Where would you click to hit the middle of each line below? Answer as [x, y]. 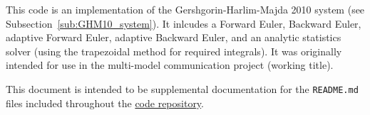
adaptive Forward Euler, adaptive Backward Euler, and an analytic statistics [174, 37]
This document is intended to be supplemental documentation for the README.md [182, 88]
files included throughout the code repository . [105, 103]
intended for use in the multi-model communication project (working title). [170, 65]
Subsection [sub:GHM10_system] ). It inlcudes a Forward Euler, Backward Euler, [184, 23]
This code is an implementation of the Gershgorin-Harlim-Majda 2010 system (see [185, 9]
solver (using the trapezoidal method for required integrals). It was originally [174, 51]
